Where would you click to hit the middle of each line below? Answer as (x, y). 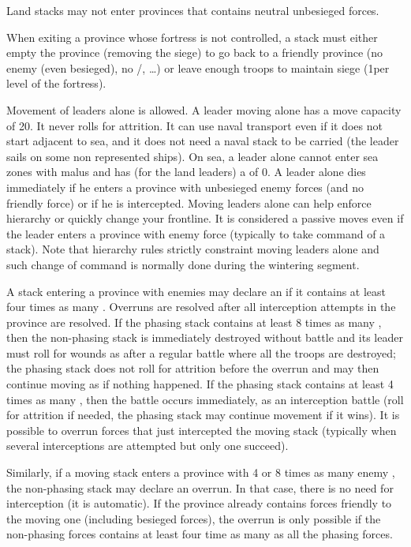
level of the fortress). (56, 83)
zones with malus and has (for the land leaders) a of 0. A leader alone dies (186, 172)
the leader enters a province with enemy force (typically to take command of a (196, 233)
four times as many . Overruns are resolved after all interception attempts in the (201, 307)
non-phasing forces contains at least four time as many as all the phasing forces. (200, 534)
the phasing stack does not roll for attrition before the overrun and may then (193, 368)
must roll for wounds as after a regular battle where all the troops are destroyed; (201, 352)
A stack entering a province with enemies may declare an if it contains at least (196, 291)
